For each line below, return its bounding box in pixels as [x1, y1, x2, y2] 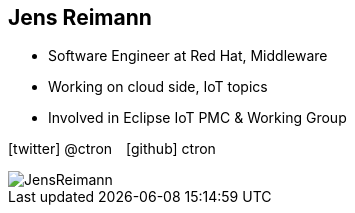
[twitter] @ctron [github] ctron [8, 140, 216, 158]
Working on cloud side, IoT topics [48, 78, 268, 96]
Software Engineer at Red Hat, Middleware [48, 47, 328, 65]
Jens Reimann [8, 5, 152, 30]
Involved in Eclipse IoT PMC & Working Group [48, 109, 347, 127]
